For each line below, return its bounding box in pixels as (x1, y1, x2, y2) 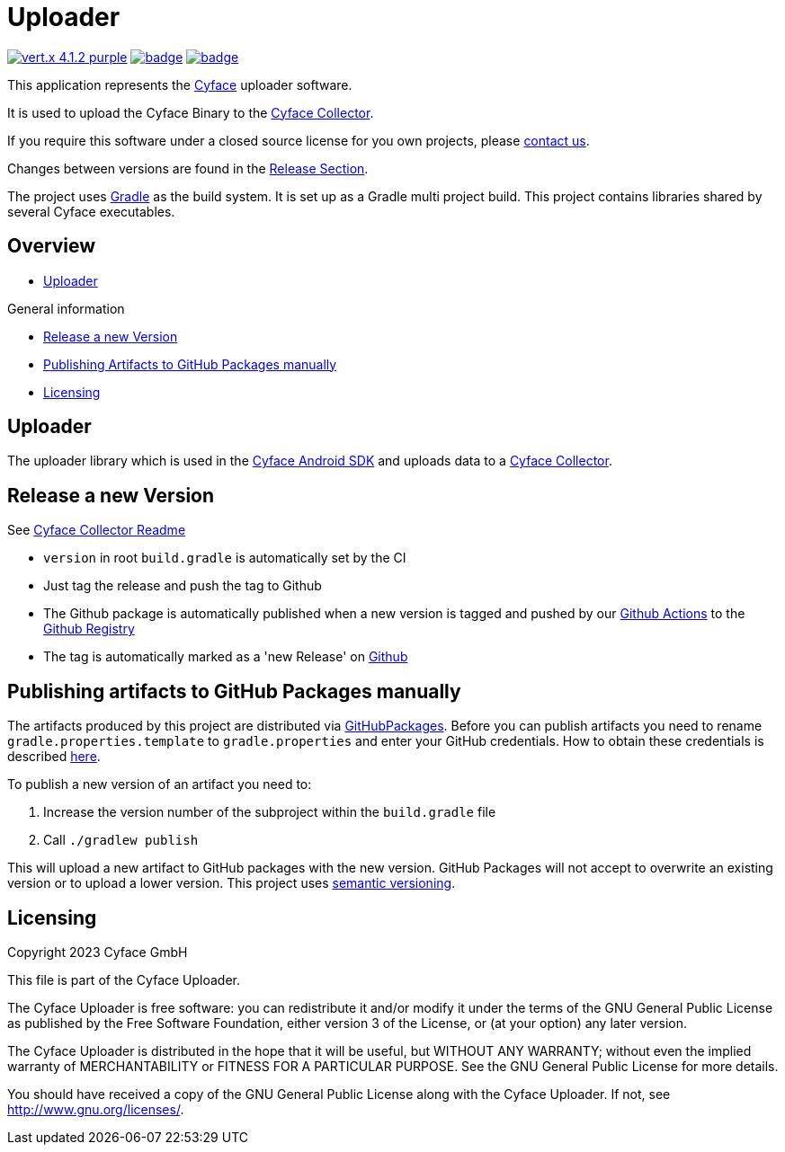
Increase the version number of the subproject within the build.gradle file (43, 804, 496, 820)
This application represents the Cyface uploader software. (7, 76, 352, 93)
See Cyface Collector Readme (7, 522, 186, 538)
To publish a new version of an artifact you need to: (7, 776, 312, 793)
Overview (7, 235, 96, 258)
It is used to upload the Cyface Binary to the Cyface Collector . (7, 104, 374, 120)
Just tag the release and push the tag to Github (43, 578, 322, 594)
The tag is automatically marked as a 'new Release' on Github (43, 649, 408, 665)
